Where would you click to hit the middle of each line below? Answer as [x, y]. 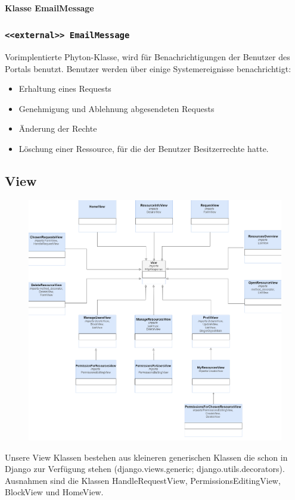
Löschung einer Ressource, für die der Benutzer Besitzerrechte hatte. [144, 148]
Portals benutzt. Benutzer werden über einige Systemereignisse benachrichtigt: [148, 68]
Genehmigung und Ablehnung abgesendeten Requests [117, 108]
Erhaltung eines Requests [65, 88]
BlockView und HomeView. [54, 492]
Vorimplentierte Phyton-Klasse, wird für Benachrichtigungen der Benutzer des [147, 56]
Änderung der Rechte [58, 128]
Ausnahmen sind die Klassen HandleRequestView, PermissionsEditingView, [143, 480]
